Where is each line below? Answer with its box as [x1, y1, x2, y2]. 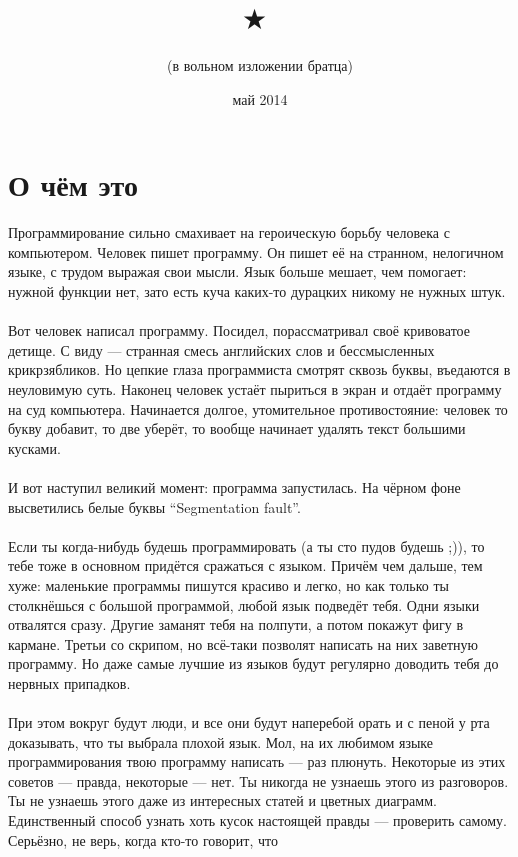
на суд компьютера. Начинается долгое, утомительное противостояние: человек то [8, 398, 508, 419]
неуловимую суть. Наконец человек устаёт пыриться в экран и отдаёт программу [8, 379, 502, 399]
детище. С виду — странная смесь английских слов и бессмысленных [8, 339, 435, 360]
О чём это [8, 164, 139, 205]
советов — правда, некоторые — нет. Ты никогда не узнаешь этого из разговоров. [8, 770, 509, 791]
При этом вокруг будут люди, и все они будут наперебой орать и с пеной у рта [8, 712, 490, 733]
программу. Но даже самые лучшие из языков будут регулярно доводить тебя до [8, 653, 499, 674]
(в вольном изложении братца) [167, 55, 353, 76]
